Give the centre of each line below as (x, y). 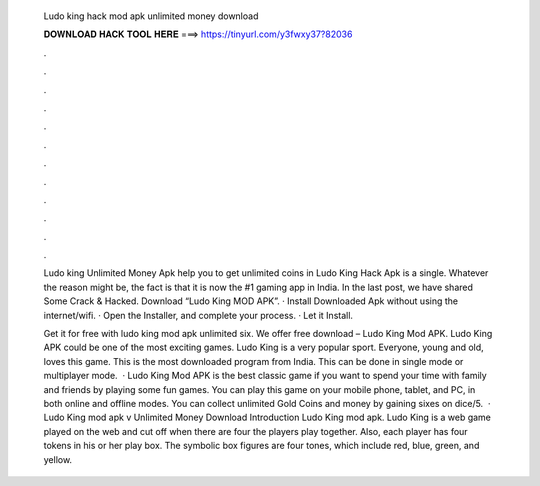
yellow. (58, 459)
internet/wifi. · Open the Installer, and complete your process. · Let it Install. (198, 315)
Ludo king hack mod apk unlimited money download (151, 16)
